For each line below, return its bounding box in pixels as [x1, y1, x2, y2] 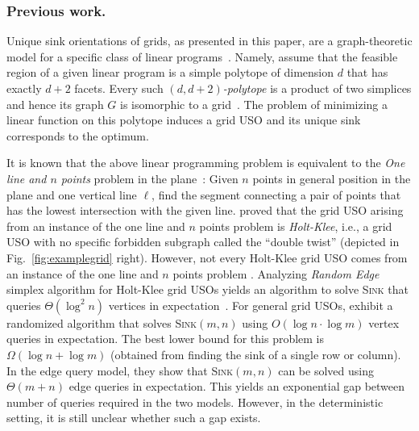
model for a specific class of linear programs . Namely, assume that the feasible [6, 48, 398, 65]
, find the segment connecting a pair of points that [151, 186, 401, 203]
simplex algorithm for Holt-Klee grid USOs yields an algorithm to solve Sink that [6, 281, 409, 298]
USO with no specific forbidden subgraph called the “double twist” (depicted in [6, 233, 400, 250]
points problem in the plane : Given [60, 169, 239, 186]
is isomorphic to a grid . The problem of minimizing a [120, 95, 388, 112]
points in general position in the [252, 169, 411, 186]
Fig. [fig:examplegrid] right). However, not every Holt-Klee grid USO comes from [6, 249, 408, 266]
